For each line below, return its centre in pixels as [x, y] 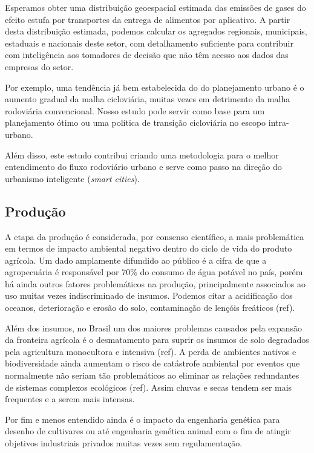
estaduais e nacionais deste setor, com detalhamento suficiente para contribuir [149, 43]
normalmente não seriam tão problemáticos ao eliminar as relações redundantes [152, 375]
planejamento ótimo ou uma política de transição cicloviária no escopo [136, 122]
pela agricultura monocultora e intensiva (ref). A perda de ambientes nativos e [151, 351]
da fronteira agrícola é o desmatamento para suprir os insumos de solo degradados [157, 340]
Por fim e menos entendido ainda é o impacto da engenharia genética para [142, 419]
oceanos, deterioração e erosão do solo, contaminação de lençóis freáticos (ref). [150, 308]
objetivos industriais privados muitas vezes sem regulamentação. [124, 443]
